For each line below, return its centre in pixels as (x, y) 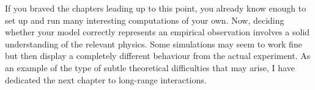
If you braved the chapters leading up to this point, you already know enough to (156, 8)
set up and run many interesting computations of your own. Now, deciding (145, 20)
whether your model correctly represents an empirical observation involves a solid (157, 32)
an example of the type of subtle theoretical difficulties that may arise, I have (150, 67)
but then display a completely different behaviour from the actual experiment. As (158, 56)
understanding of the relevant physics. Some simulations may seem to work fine (154, 43)
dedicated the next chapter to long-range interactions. (106, 79)
